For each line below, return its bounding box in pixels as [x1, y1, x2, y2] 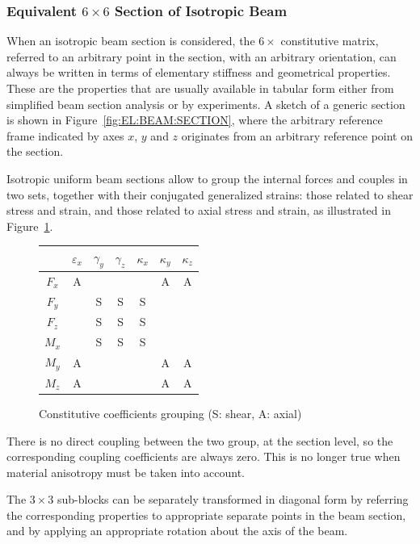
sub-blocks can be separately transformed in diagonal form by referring [57, 491, 409, 508]
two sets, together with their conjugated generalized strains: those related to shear [6, 186, 414, 203]
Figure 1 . [6, 217, 53, 234]
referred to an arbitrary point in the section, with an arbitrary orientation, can [6, 48, 397, 65]
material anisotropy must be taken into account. [6, 463, 246, 480]
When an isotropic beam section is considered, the [6, 32, 255, 49]
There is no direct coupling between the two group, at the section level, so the [6, 432, 393, 449]
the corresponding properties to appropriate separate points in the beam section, [6, 506, 406, 523]
